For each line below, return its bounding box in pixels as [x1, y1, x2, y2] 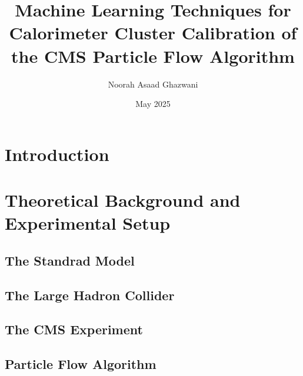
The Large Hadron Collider [5, 286, 175, 304]
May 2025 [135, 98, 171, 110]
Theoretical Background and [5, 188, 241, 212]
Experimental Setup [5, 211, 171, 235]
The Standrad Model [5, 251, 135, 269]
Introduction [5, 142, 109, 166]
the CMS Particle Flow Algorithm [11, 43, 295, 68]
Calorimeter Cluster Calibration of [9, 21, 297, 45]
